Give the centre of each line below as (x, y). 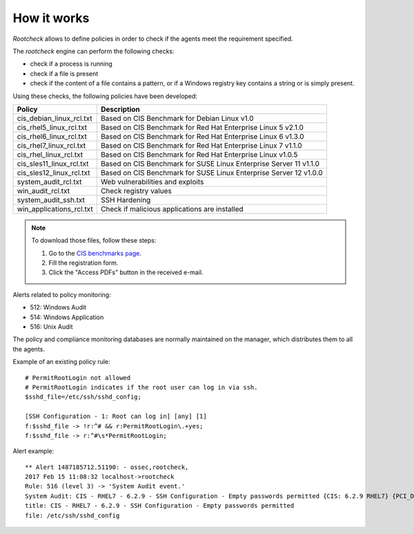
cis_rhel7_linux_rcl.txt (51, 145)
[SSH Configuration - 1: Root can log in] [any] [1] (116, 417)
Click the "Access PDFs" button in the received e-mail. (126, 272)
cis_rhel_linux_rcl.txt (50, 154)
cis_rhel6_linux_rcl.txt (52, 136)
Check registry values (136, 191)
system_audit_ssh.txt (51, 200)
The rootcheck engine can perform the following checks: (94, 51)
